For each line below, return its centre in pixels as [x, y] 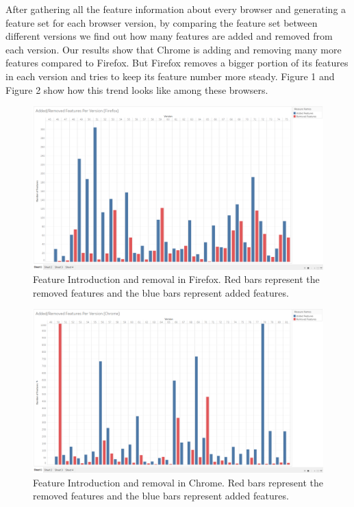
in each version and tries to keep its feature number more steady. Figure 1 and [170, 76]
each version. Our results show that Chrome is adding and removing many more [174, 49]
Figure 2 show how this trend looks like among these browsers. [137, 89]
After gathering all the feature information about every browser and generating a [176, 9]
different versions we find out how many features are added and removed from [169, 36]
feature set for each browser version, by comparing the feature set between [162, 22]
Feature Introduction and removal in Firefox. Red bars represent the [176, 279]
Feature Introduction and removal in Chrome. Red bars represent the [178, 482]
